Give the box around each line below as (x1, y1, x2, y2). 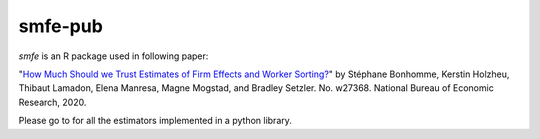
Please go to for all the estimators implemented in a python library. (18, 115, 292, 127)
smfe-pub (18, 15, 104, 37)
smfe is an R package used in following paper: (18, 50, 209, 62)
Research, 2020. (18, 96, 87, 108)
